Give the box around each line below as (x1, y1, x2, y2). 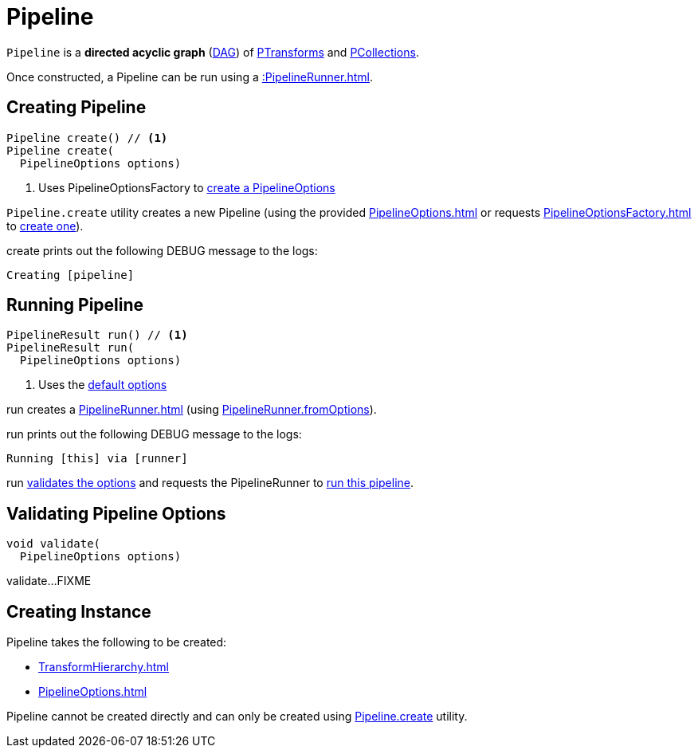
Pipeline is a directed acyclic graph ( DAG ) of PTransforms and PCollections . (6, 45, 419, 59)
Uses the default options (38, 378, 167, 392)
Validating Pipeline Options (6, 503, 226, 524)
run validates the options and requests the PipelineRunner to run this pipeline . (6, 476, 414, 490)
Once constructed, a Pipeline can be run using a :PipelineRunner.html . (6, 69, 374, 84)
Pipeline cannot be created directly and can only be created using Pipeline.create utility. (6, 709, 468, 724)
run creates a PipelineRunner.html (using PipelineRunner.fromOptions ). (6, 403, 377, 417)
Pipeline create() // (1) (6, 131, 168, 144)
